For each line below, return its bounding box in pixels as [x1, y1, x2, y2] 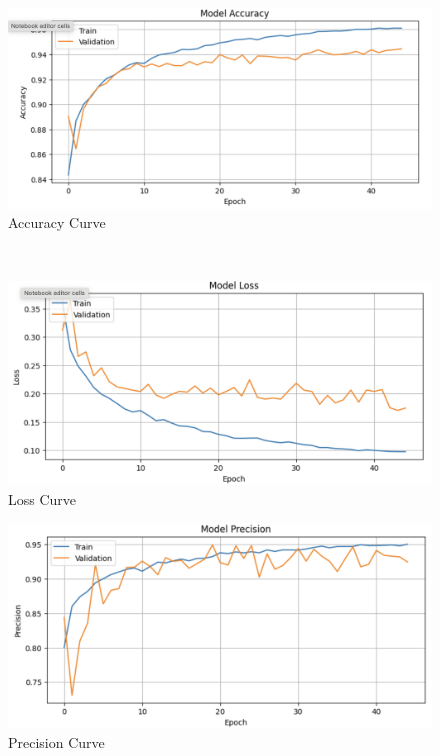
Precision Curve [8, 732, 105, 753]
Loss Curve [8, 488, 77, 509]
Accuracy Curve [8, 212, 106, 233]
